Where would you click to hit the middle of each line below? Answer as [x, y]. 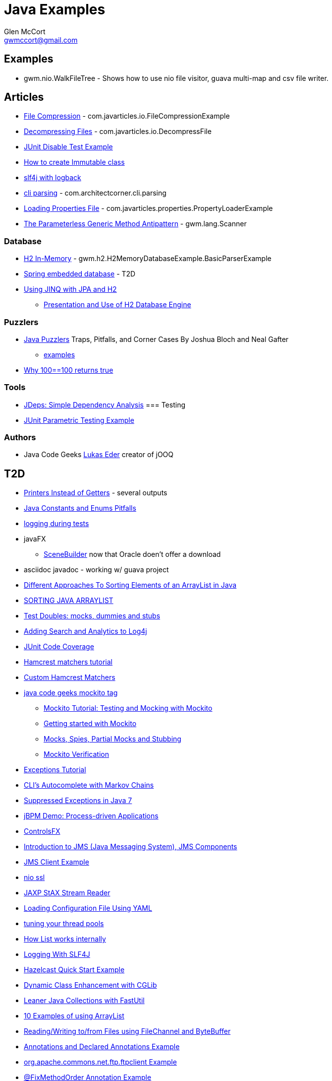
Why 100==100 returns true [69, 370]
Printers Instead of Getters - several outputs [96, 493]
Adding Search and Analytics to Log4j [85, 631]
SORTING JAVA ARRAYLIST [69, 601]
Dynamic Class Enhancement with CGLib [90, 985]
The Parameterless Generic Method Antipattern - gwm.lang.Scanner [135, 224]
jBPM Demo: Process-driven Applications [91, 816]
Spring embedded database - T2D [80, 274]
